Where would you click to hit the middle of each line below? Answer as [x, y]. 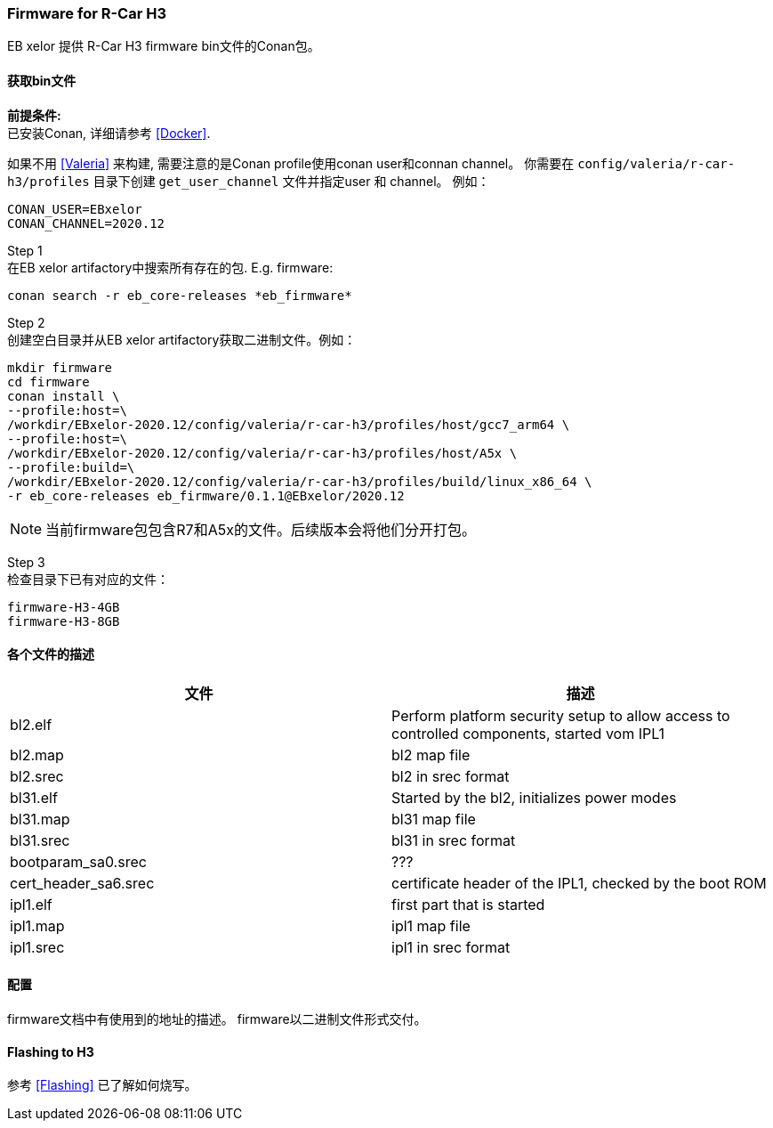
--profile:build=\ [71, 467]
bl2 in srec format [451, 776]
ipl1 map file [431, 925]
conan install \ [64, 396]
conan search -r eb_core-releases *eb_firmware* [180, 295]
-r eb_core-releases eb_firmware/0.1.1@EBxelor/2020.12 [206, 495]
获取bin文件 [42, 80]
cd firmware [48, 381]
